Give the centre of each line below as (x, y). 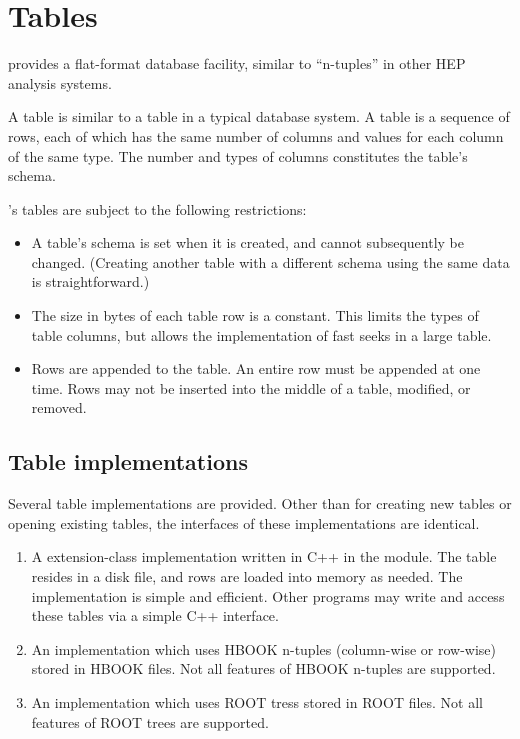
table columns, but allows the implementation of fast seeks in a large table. (261, 334)
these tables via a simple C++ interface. (155, 615)
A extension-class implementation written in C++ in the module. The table (264, 556)
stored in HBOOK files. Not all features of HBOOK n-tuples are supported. (263, 668)
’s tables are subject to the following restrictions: (157, 208)
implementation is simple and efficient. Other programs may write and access (268, 595)
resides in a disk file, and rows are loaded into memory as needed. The (247, 576)
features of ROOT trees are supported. (150, 721)
